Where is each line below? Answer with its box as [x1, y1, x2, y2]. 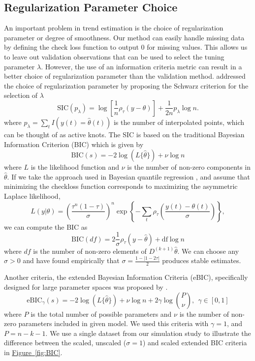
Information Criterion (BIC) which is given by [4, 139, 144, 149]
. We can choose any [177, 245, 239, 256]
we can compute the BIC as [4, 221, 88, 232]
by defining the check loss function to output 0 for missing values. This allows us [4, 42, 248, 52]
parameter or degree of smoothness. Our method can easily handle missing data [4, 32, 245, 42]
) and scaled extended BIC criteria [142, 337, 247, 348]
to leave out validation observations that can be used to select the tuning [4, 51, 224, 61]
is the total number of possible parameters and [31, 308, 172, 319]
